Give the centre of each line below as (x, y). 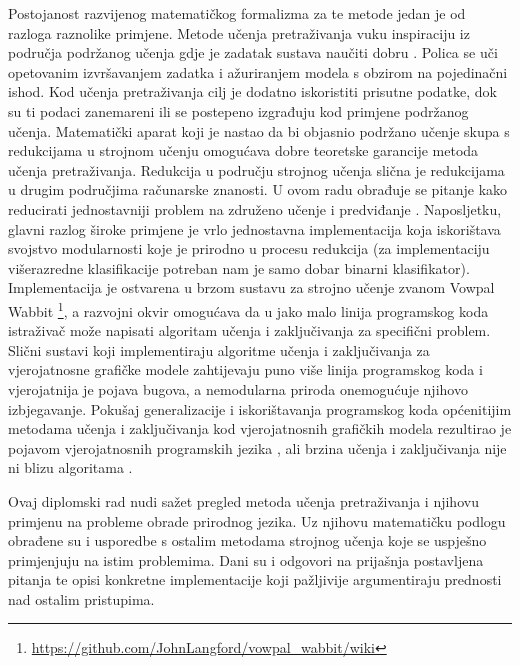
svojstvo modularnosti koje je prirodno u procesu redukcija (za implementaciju (249, 248)
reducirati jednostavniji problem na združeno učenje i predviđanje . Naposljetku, (255, 208)
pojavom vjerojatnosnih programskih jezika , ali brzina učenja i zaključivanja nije (257, 447)
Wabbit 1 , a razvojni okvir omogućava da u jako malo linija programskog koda (248, 309)
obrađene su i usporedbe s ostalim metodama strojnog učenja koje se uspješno (247, 540)
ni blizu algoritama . (70, 467)
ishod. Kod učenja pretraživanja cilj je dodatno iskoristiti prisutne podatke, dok (252, 91)
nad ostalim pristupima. (81, 598)
